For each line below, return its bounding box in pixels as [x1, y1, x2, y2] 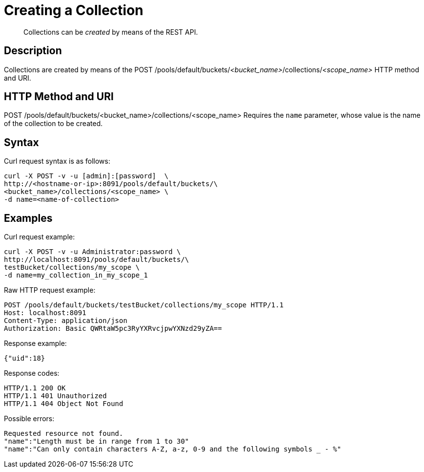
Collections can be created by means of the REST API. [23, 27, 198, 36]
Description [4, 44, 62, 57]
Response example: [4, 339, 67, 348]
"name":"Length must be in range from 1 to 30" [4, 437, 189, 446]
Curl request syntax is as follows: [4, 157, 110, 166]
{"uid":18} [4, 354, 45, 363]
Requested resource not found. [4, 429, 123, 438]
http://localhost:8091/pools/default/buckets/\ [4, 256, 189, 264]
